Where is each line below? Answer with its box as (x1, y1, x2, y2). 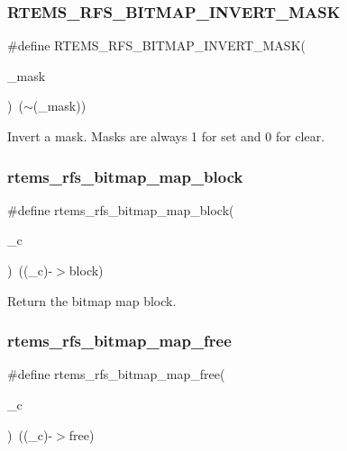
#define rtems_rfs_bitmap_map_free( (7, 365, 225, 383)
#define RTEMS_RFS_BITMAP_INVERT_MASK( (7, 36, 306, 55)
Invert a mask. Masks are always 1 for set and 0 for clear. (7, 127, 325, 145)
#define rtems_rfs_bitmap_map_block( (7, 200, 234, 219)
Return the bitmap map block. (7, 291, 177, 310)
